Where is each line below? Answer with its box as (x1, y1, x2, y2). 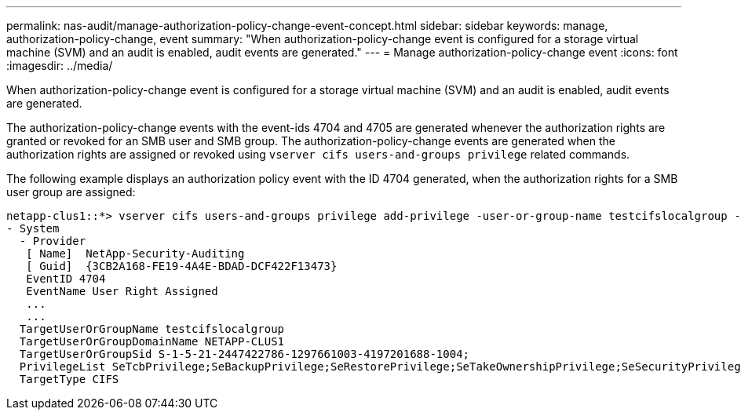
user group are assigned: (6, 185, 136, 199)
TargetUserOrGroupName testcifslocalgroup (19, 323, 285, 335)
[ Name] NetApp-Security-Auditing (26, 247, 245, 260)
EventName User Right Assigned (26, 285, 218, 297)
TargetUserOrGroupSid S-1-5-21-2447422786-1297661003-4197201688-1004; (19, 348, 470, 360)
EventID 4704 (26, 272, 106, 285)
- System (6, 222, 60, 235)
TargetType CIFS (19, 373, 119, 385)
